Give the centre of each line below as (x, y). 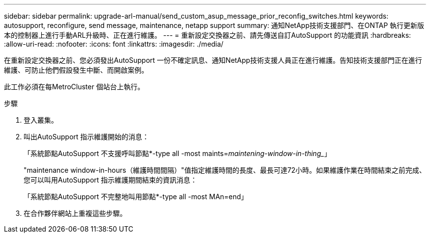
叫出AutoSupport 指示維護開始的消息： (86, 137)
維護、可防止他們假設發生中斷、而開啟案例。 (76, 70)
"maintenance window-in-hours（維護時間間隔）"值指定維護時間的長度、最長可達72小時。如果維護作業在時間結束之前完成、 (225, 170)
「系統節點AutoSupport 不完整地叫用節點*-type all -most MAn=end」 (136, 197)
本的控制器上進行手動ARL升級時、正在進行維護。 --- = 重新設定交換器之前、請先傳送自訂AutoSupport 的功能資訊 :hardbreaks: (208, 35)
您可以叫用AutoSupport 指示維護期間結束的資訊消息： (110, 180)
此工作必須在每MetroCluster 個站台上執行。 (74, 87)
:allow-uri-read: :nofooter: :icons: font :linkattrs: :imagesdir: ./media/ (114, 44)
